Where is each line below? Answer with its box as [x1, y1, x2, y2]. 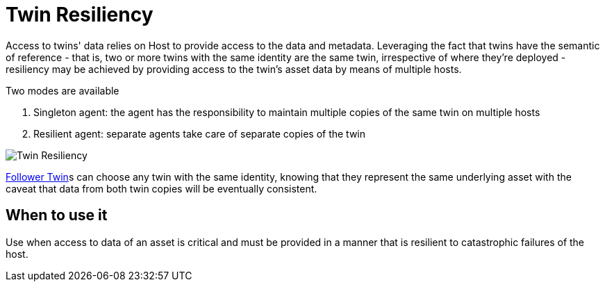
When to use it [6, 206, 108, 224]
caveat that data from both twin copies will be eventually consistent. [6, 182, 317, 195]
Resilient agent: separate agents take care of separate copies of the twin [33, 127, 366, 140]
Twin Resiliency [6, 3, 154, 26]
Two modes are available [6, 84, 119, 97]
